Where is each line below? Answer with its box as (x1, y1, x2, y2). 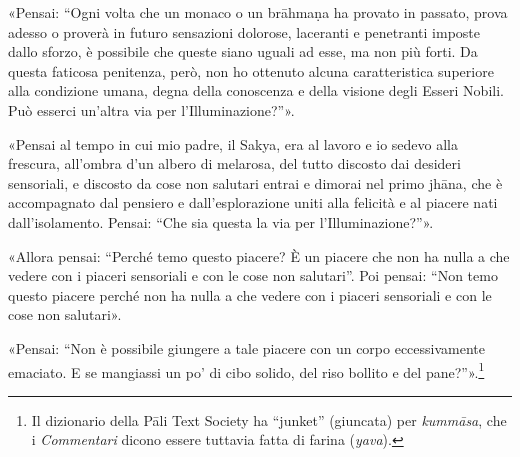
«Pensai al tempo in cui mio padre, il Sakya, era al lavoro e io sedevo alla (8, 133, 459, 154)
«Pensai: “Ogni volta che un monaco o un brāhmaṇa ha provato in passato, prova (8, 2, 508, 22)
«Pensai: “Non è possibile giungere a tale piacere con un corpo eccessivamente (8, 337, 486, 358)
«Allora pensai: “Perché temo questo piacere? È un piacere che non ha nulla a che (8, 245, 510, 266)
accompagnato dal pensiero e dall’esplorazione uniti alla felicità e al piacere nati (8, 192, 498, 213)
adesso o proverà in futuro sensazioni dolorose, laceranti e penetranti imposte (8, 21, 481, 42)
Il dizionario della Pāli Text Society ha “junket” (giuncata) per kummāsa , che (31, 409, 507, 430)
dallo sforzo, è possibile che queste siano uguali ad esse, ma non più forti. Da (8, 41, 478, 62)
